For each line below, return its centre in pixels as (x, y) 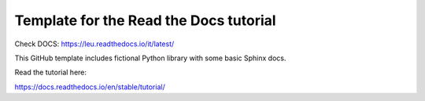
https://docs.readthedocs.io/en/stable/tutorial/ (90, 87)
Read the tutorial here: (50, 72)
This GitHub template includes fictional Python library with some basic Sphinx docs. (150, 58)
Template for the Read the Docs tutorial (145, 20)
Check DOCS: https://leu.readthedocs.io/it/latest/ (94, 44)
